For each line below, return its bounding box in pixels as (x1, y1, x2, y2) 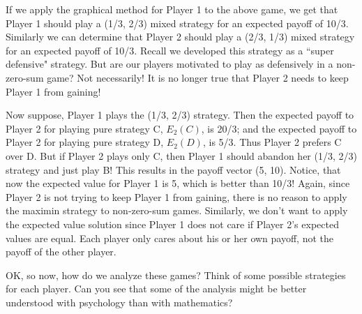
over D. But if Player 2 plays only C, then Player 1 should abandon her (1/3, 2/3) (6, 148, 357, 163)
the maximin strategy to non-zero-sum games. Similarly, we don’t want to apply (6, 203, 348, 218)
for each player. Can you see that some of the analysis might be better (6, 281, 307, 296)
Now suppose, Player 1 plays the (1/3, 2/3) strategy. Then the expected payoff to (6, 107, 354, 122)
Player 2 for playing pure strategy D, (6, 135, 164, 149)
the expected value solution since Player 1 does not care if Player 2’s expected (6, 216, 339, 231)
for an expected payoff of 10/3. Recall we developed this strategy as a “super (6, 43, 334, 57)
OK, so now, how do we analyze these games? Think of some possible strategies (6, 267, 346, 282)
